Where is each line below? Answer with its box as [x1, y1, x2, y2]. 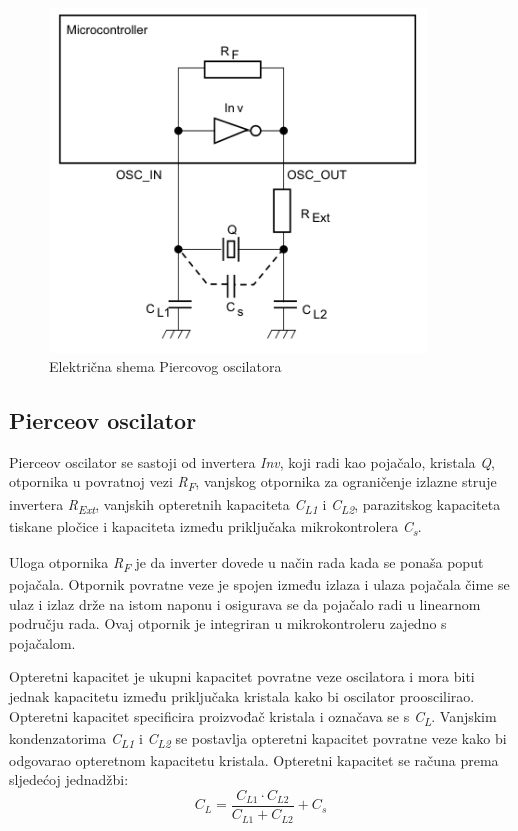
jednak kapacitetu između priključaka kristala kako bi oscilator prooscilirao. [9, 685, 475, 706]
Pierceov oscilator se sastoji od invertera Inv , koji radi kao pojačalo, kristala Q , [9, 451, 495, 472]
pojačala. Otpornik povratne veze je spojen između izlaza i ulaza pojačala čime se [9, 573, 510, 594]
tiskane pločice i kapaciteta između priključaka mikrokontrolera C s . [9, 515, 422, 539]
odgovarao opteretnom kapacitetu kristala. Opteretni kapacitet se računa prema [9, 749, 499, 770]
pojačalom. [9, 632, 76, 653]
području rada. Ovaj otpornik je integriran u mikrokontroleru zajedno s [9, 613, 447, 634]
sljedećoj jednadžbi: [9, 769, 129, 790]
